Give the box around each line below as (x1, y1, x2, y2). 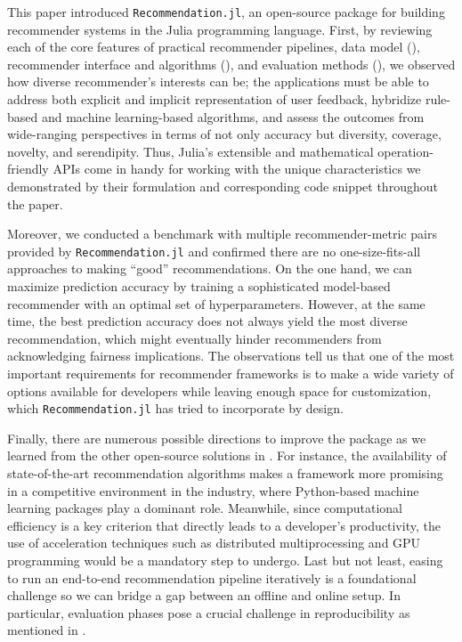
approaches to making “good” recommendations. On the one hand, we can (7, 259, 412, 278)
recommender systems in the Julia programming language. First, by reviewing (7, 20, 433, 38)
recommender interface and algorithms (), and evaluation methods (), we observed (7, 54, 456, 73)
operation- (377, 142, 434, 160)
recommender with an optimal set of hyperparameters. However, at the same (7, 294, 426, 313)
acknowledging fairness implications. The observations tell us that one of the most (7, 346, 455, 365)
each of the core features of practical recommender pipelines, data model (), (7, 37, 420, 56)
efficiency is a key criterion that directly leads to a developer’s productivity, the (7, 516, 441, 534)
